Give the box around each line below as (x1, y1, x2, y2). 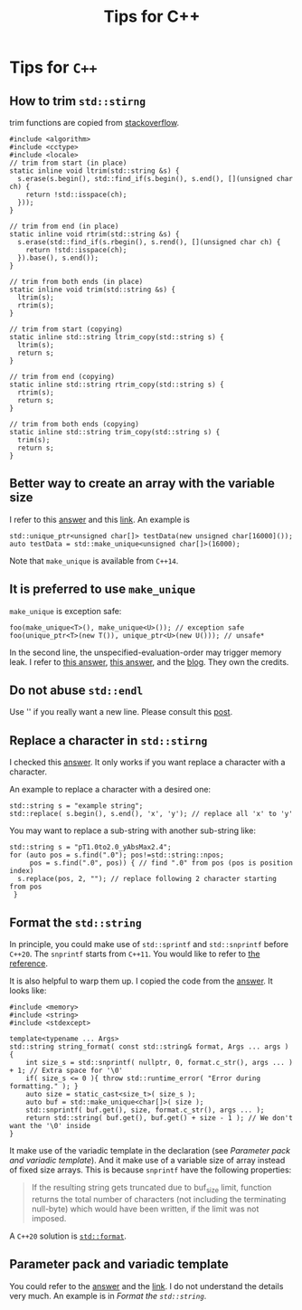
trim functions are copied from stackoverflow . (9, 118, 179, 128)
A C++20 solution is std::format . (9, 1230, 127, 1241)
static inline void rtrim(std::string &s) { (9, 230, 180, 239)
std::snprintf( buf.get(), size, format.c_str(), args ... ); (25, 1106, 265, 1115)
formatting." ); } (9, 1082, 79, 1091)
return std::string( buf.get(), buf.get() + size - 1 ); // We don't (25, 1114, 294, 1123)
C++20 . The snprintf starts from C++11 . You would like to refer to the (9, 948, 260, 960)
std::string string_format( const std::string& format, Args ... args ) (9, 1042, 289, 1051)
